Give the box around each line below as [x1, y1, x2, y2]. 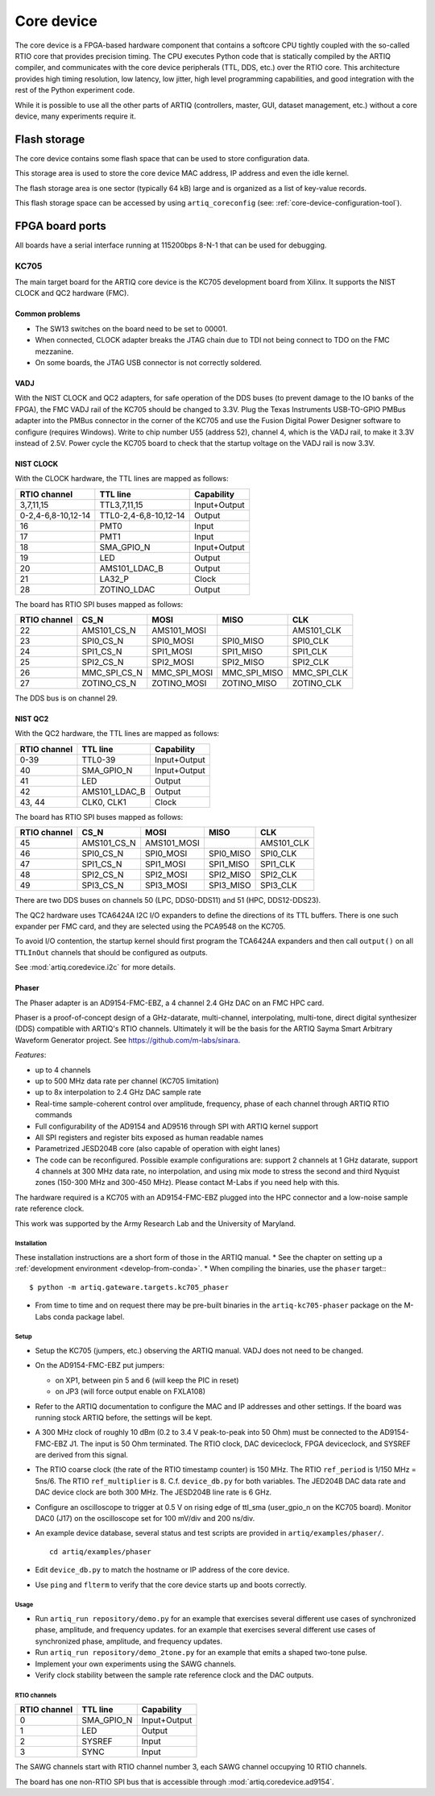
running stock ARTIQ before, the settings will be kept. [35, 1412, 213, 1422]
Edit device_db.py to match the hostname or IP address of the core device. [35, 1565, 290, 1575]
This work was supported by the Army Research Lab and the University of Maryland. [14, 1218, 296, 1229]
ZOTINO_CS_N [81, 678, 137, 689]
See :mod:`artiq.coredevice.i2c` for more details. [14, 962, 176, 972]
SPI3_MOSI [145, 879, 188, 891]
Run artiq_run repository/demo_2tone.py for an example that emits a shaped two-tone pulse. [35, 1648, 368, 1657]
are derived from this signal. [35, 1450, 129, 1460]
